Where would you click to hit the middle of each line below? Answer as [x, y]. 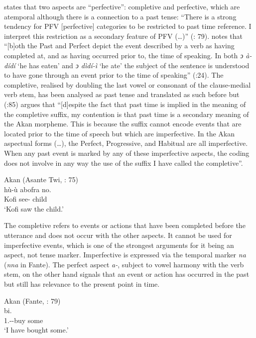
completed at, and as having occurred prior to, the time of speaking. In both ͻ [124, 55]
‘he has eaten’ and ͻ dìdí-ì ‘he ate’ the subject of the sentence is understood [133, 65]
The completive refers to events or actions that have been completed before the [125, 225]
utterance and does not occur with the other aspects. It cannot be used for [118, 235]
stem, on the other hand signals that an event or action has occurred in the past [127, 274]
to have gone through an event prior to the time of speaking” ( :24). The [114, 75]
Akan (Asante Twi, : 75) [41, 179]
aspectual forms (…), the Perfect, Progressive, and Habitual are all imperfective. [126, 143]
